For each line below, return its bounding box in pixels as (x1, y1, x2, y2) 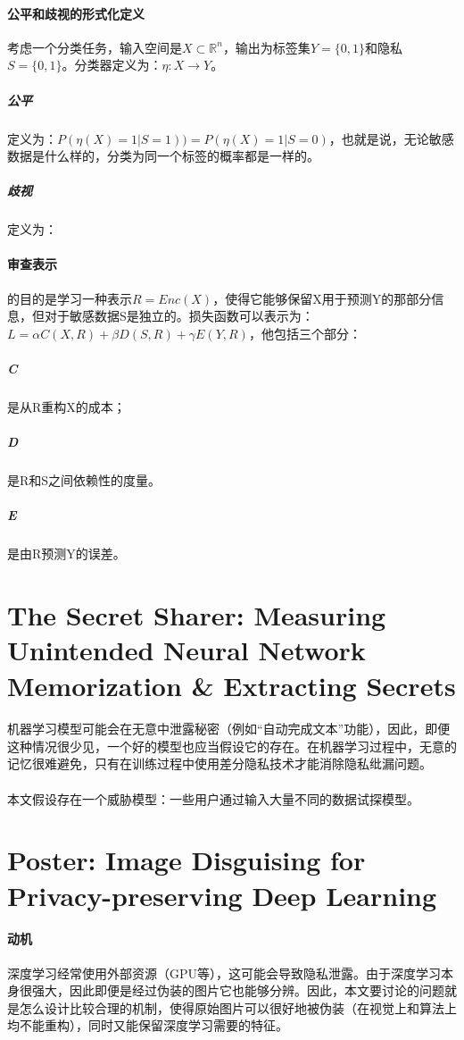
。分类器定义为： (62, 55, 162, 74)
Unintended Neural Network (7, 632, 366, 668)
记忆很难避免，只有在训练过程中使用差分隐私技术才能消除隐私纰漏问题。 (7, 754, 432, 773)
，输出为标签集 (222, 38, 311, 56)
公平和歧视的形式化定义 (7, 4, 145, 22)
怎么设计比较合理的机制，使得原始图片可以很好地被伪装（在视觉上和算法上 (19, 998, 457, 1017)
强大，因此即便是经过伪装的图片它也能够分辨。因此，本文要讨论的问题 (31, 981, 444, 1000)
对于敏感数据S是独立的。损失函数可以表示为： (44, 306, 314, 325)
